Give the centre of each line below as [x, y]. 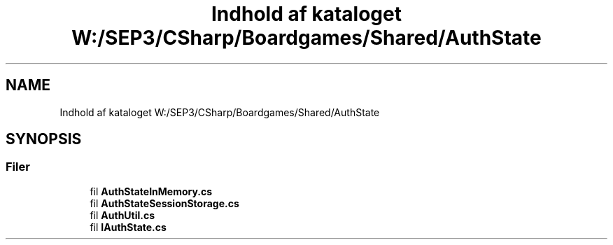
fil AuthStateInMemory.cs [151, 191]
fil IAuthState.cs [128, 227]
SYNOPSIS [44, 139]
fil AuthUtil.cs [122, 215]
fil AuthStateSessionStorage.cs [164, 203]
